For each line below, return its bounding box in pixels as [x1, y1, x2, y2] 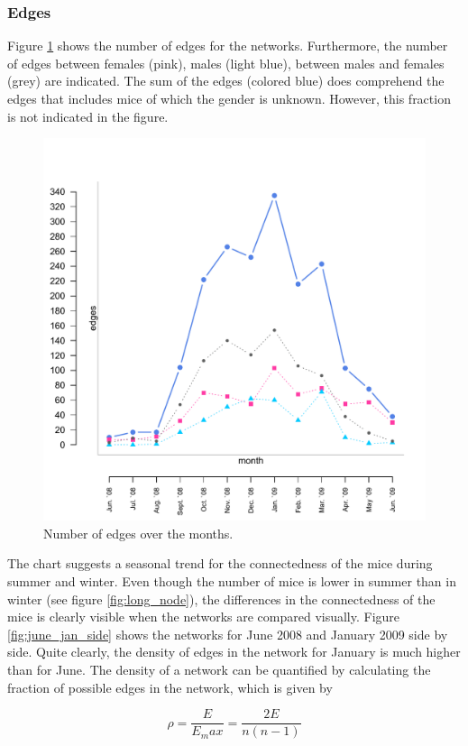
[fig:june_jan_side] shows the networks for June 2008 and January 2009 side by [7, 624, 448, 643]
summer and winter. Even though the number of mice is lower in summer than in [7, 571, 456, 590]
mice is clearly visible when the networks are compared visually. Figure [7, 607, 400, 626]
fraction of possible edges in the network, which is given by [7, 677, 333, 696]
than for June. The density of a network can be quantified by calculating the [7, 659, 431, 678]
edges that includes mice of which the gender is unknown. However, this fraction [7, 89, 451, 107]
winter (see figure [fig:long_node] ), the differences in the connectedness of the [7, 589, 436, 608]
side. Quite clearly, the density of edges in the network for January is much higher [7, 642, 461, 661]
